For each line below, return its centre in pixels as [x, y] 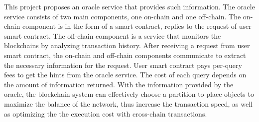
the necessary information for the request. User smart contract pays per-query [123, 65]
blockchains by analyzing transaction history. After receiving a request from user [127, 45]
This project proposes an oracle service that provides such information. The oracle [129, 6]
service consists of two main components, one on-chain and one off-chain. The [123, 16]
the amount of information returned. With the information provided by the [119, 84]
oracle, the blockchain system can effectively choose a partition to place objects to [129, 94]
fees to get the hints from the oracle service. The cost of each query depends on [125, 75]
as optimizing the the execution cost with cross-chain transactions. [106, 113]
